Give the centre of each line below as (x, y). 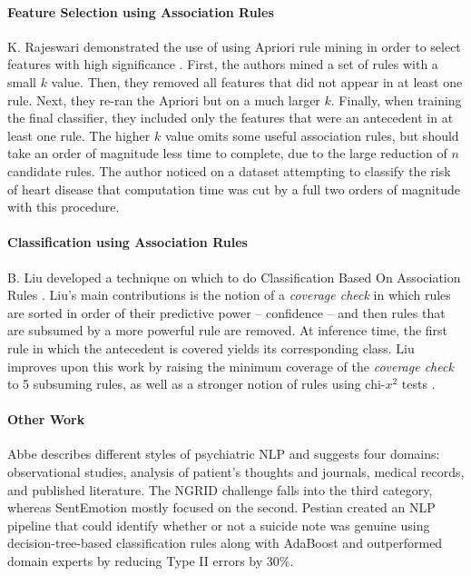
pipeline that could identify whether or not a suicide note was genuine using (219, 525)
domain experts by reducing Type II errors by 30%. (151, 561)
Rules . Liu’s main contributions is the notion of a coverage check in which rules (229, 295)
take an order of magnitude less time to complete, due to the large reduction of (227, 153)
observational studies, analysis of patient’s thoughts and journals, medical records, (236, 472)
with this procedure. (64, 207)
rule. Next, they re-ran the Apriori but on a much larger (164, 99)
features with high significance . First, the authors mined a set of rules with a (223, 64)
